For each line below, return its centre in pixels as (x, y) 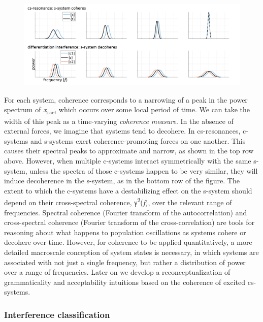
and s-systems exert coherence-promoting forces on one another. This (138, 140)
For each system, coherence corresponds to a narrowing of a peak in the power (126, 99)
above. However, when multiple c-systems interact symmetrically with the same (128, 160)
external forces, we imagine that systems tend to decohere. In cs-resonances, (122, 131)
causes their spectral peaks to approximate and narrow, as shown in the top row (129, 151)
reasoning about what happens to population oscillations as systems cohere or (125, 232)
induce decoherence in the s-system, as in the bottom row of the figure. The (122, 181)
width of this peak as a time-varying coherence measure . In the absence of (119, 121)
